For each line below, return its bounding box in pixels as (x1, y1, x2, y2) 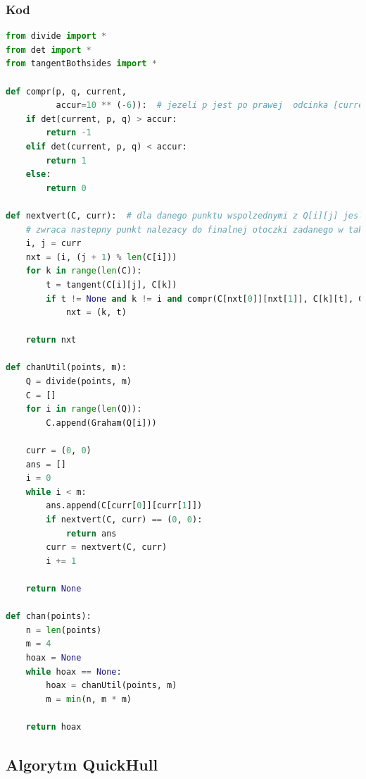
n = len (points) (25, 625, 102, 635)
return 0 (46, 183, 87, 193)
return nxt (25, 335, 77, 345)
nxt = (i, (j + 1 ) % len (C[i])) (25, 252, 177, 262)
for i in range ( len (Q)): (25, 404, 142, 415)
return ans (65, 528, 117, 539)
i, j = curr (25, 238, 82, 249)
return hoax (25, 721, 82, 732)
